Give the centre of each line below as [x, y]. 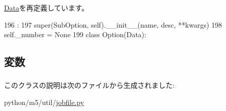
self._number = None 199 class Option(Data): [75, 34]
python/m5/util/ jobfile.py [44, 102]
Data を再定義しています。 [46, 8]
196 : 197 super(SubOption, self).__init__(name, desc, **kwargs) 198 [113, 24]
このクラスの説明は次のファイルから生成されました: [89, 85]
